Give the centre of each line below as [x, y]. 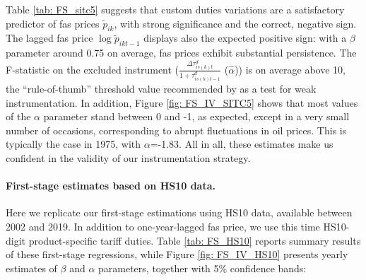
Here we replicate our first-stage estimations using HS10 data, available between [179, 212]
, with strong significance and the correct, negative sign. [235, 23]
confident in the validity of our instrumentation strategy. [128, 158]
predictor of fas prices [53, 23]
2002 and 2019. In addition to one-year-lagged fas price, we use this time [163, 226]
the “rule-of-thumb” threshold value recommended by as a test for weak [161, 89]
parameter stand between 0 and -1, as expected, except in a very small [196, 116]
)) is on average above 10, [290, 69]
